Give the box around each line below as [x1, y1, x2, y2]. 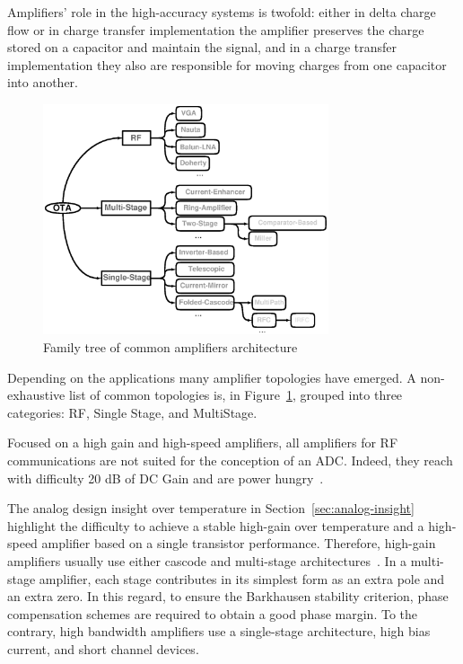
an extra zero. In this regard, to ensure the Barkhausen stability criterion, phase [7, 587, 449, 606]
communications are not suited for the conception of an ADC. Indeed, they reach [7, 451, 453, 470]
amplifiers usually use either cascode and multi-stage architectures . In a [7, 552, 407, 570]
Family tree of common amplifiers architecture [43, 338, 298, 357]
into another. [7, 73, 79, 92]
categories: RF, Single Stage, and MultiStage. [7, 403, 258, 421]
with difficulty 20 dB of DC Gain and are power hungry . [7, 468, 324, 487]
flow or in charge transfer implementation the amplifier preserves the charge [7, 20, 424, 39]
